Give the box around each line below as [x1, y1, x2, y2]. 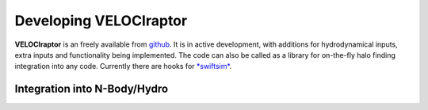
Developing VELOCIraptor [14, 12, 188, 29]
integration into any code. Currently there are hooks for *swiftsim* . [14, 62, 232, 71]
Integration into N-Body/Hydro [14, 82, 169, 96]
